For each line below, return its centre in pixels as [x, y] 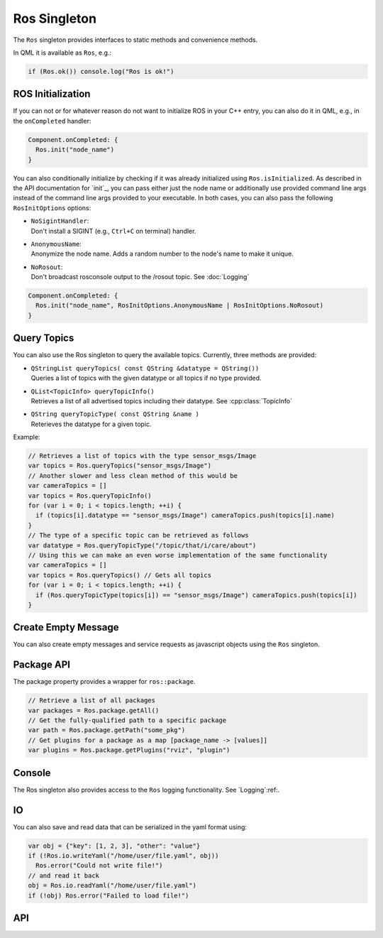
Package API [42, 665]
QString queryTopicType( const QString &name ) [115, 414]
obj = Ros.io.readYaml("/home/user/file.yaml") [112, 885]
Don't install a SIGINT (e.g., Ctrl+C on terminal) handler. [113, 231]
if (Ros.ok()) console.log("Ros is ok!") [101, 71]
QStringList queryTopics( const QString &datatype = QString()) [145, 368]
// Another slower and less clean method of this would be [133, 475]
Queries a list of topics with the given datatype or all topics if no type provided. [146, 378]
